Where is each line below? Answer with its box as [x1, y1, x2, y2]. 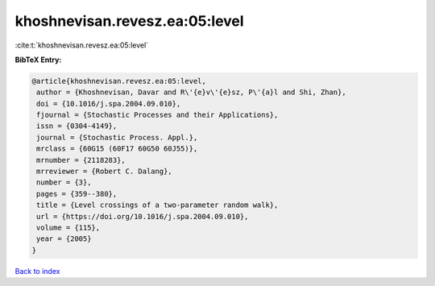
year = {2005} [36, 234, 92, 243]
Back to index [14, 266, 60, 276]
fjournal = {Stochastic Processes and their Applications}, [36, 110, 279, 120]
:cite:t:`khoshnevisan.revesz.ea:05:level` [14, 40, 149, 50]
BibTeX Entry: [14, 55, 62, 64]
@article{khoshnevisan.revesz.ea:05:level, [31, 77, 207, 85]
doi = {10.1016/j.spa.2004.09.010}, [36, 99, 181, 108]
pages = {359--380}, [36, 189, 118, 198]
